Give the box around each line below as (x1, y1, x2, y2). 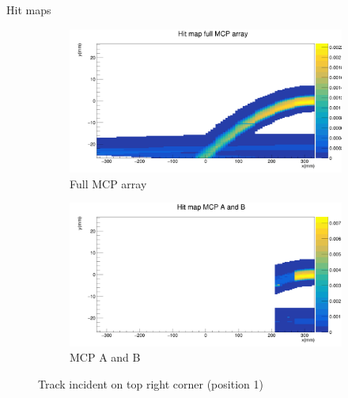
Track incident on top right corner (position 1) (38, 375, 263, 392)
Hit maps (6, 2, 51, 17)
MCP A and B (70, 349, 141, 366)
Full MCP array (70, 175, 147, 191)
